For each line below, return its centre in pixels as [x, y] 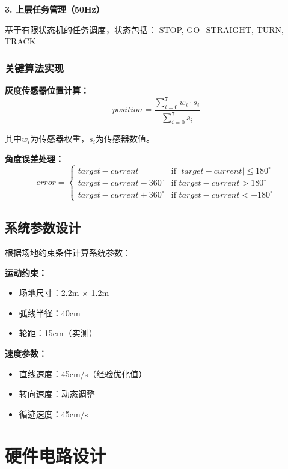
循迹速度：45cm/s [54, 413]
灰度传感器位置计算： [47, 90]
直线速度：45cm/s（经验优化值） [83, 373]
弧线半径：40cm [50, 313]
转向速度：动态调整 [57, 394]
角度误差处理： [34, 158]
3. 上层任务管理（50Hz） [55, 9]
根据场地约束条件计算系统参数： [68, 253]
